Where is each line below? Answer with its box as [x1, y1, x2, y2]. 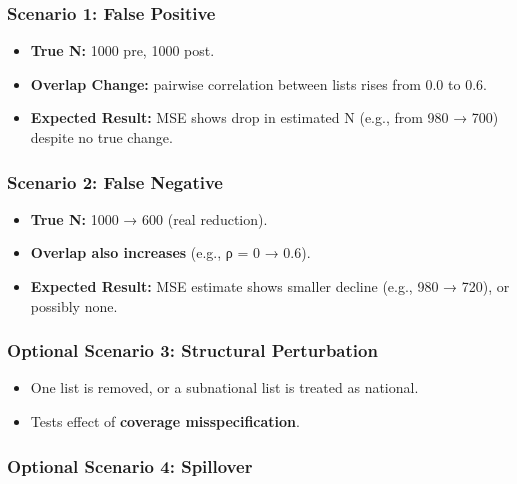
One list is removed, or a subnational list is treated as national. [30, 377, 419, 398]
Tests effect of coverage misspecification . [30, 411, 300, 431]
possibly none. [30, 295, 118, 316]
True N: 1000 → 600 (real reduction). [30, 208, 268, 229]
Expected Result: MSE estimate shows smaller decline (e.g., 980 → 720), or [30, 276, 510, 296]
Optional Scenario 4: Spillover [7, 453, 253, 478]
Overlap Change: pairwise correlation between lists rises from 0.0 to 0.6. [30, 73, 487, 94]
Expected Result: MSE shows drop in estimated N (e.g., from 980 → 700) [30, 107, 499, 128]
